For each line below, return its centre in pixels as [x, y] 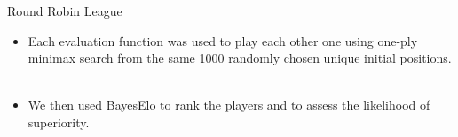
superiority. [59, 122]
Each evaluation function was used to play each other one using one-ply [223, 40]
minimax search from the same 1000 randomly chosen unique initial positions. [240, 58]
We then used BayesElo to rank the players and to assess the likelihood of [229, 105]
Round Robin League [65, 11]
